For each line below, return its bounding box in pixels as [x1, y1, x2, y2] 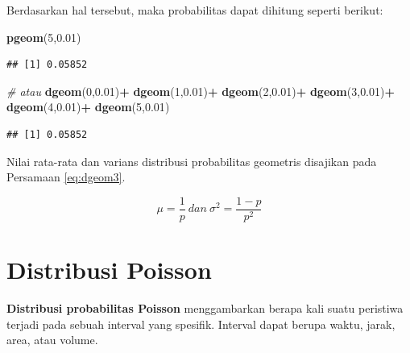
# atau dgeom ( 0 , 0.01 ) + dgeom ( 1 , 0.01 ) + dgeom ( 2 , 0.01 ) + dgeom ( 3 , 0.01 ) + [6, 82, 396, 99]
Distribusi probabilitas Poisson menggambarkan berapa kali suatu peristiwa [6, 299, 404, 316]
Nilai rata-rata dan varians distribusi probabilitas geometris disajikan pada [6, 152, 377, 169]
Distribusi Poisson [6, 253, 212, 285]
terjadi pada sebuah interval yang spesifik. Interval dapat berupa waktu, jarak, [6, 315, 396, 332]
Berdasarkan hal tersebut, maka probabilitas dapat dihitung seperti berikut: [6, 2, 383, 18]
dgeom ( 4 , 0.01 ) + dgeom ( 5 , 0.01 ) [6, 98, 170, 115]
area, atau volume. [6, 331, 98, 348]
